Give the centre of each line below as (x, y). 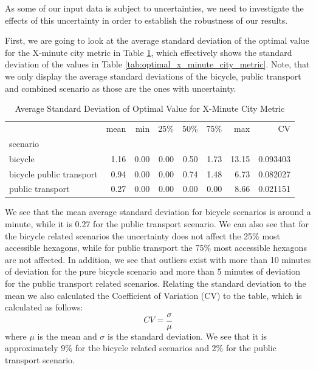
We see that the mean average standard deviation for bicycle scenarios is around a (158, 212)
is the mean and (67, 336)
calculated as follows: (44, 307)
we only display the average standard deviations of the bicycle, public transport (153, 76)
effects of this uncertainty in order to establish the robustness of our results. (146, 20)
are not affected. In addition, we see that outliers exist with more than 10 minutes (158, 259)
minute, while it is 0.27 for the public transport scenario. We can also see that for (157, 224)
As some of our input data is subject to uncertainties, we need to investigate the (154, 8)
